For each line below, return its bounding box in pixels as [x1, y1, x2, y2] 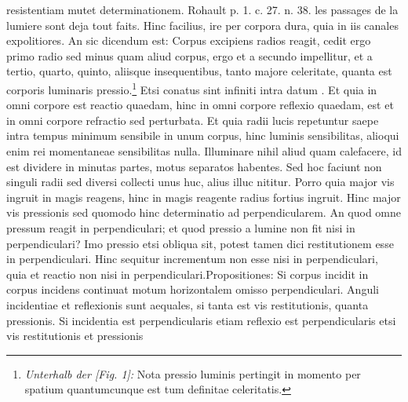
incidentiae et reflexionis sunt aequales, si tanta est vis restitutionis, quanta [6, 296, 369, 312]
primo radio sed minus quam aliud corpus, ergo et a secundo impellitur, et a [6, 47, 373, 64]
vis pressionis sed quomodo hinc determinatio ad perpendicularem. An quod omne [6, 204, 402, 221]
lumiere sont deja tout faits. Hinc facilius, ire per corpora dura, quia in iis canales [6, 16, 399, 33]
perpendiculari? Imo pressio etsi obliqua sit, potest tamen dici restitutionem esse [6, 235, 394, 251]
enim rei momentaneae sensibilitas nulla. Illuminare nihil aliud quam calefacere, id [6, 143, 402, 159]
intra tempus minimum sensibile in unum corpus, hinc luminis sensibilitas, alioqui [6, 127, 399, 144]
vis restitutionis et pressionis [6, 327, 144, 344]
